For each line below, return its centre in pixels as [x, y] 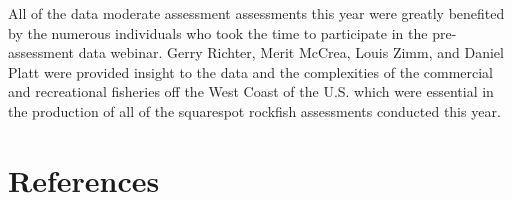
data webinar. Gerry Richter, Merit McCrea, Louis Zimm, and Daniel [291, 52]
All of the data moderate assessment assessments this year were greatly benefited [256, 13]
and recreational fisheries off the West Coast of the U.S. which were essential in [251, 91]
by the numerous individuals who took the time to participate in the [218, 32]
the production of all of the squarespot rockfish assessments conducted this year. [254, 110]
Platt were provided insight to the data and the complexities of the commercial [251, 71]
